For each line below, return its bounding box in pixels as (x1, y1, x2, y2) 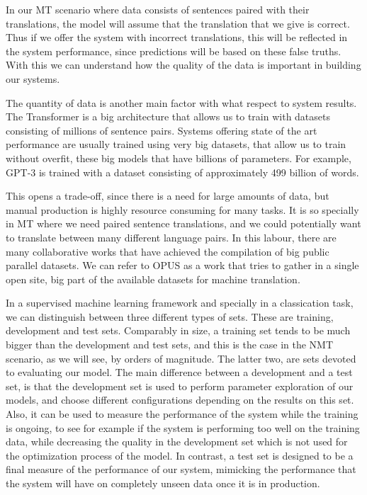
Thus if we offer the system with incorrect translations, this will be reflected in (6, 30, 348, 45)
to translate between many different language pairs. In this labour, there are (6, 229, 337, 244)
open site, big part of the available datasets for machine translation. (6, 271, 300, 286)
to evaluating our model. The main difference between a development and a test (6, 365, 353, 380)
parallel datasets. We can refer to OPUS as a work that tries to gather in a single (6, 258, 359, 273)
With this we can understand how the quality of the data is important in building (6, 57, 361, 72)
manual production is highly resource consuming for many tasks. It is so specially (6, 202, 359, 217)
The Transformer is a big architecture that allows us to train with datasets (6, 109, 331, 124)
